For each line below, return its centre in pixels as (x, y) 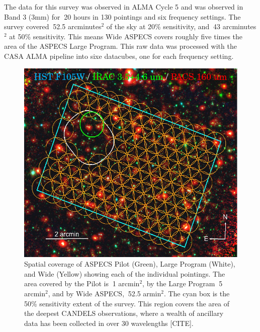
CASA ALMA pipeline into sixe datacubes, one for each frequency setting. (119, 56)
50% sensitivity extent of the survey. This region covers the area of (127, 303)
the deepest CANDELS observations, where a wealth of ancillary (124, 313)
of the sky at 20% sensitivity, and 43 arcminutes (181, 26)
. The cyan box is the (197, 294)
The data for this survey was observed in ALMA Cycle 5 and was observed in (124, 7)
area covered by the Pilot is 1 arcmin (82, 283)
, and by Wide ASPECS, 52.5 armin (105, 294)
